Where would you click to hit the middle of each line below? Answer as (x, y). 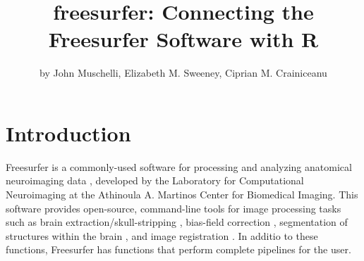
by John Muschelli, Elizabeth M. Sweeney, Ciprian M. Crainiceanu (183, 73)
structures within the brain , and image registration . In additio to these (162, 235)
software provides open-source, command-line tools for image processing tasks (174, 208)
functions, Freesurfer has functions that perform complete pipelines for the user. (178, 249)
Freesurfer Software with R (183, 39)
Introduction (68, 133)
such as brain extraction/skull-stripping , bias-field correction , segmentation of (177, 222)
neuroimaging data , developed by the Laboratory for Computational (155, 180)
